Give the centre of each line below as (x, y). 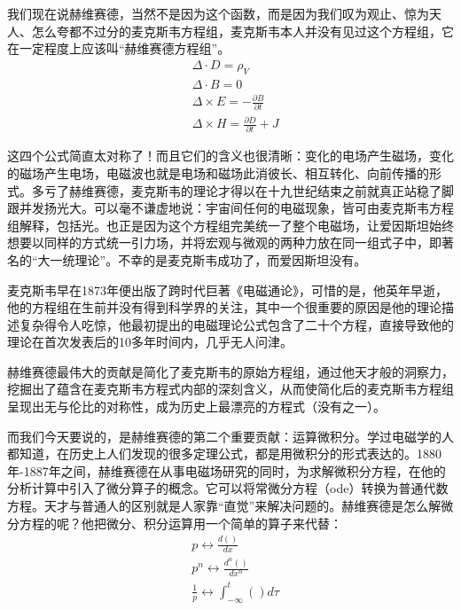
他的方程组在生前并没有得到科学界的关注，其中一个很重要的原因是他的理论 (224, 307)
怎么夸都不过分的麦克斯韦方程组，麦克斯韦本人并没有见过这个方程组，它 (242, 31)
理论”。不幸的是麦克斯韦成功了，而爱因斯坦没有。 (221, 259)
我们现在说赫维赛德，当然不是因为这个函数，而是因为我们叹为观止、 (206, 13)
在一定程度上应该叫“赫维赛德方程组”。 (119, 48)
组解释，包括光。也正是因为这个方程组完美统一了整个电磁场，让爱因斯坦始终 (230, 225)
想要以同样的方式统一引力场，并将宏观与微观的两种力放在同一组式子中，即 (224, 242)
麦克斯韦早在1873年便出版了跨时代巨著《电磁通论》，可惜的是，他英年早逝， (227, 289)
